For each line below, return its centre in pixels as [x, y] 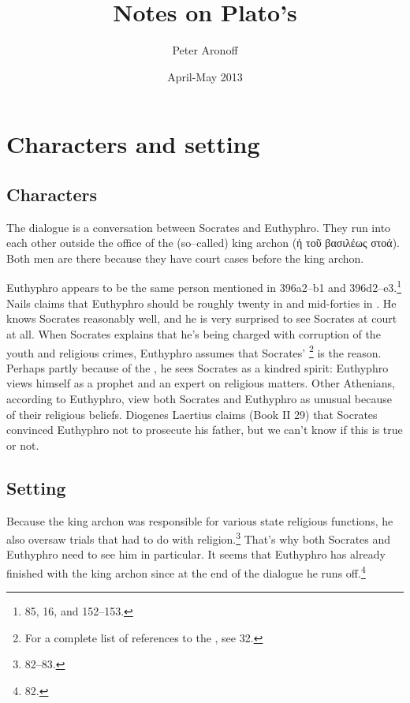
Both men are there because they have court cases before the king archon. [185, 258]
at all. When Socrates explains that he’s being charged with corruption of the [194, 333]
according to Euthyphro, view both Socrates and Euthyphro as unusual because [199, 398]
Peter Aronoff [205, 50]
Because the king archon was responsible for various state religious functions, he [200, 520]
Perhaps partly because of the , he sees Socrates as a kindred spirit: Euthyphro [198, 367]
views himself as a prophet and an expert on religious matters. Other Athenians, [201, 383]
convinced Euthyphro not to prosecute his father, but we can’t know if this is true [205, 430]
